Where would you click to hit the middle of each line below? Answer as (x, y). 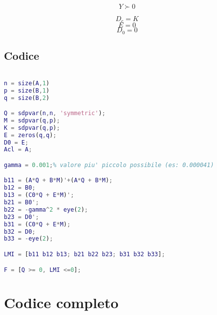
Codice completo (61, 302)
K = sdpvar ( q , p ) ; (32, 128)
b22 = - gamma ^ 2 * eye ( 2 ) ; (46, 209)
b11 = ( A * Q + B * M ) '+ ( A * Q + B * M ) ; (58, 181)
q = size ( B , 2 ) (27, 98)
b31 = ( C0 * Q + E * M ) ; (37, 224)
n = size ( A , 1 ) (27, 83)
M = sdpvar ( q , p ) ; (32, 120)
